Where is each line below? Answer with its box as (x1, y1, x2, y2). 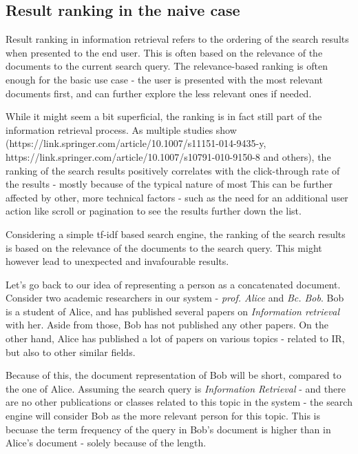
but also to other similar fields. (6, 344, 136, 359)
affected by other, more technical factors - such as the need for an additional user (6, 190, 348, 204)
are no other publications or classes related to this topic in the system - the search (6, 395, 352, 409)
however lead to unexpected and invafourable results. (6, 254, 229, 268)
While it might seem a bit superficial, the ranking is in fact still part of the (6, 109, 322, 124)
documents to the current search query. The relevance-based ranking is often (6, 59, 328, 73)
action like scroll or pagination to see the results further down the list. (6, 204, 302, 218)
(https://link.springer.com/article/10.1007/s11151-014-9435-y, (6, 136, 266, 150)
